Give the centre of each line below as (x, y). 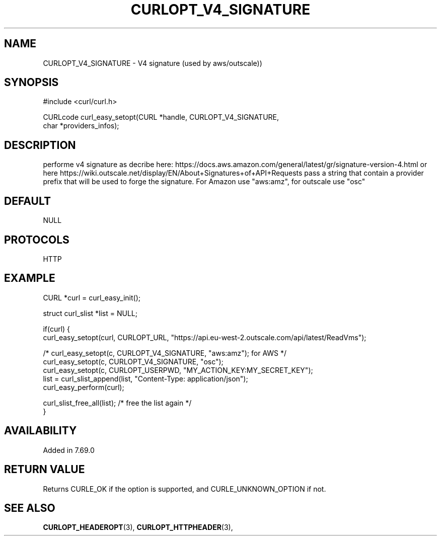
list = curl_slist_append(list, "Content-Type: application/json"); (145, 378)
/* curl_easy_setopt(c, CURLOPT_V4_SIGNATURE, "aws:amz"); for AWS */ (165, 353)
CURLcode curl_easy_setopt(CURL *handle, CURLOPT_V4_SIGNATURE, (161, 117)
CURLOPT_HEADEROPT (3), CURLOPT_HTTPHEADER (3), (138, 527)
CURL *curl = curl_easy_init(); (92, 297)
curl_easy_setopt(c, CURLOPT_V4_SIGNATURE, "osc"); (133, 361)
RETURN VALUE (45, 470)
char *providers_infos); (81, 126)
